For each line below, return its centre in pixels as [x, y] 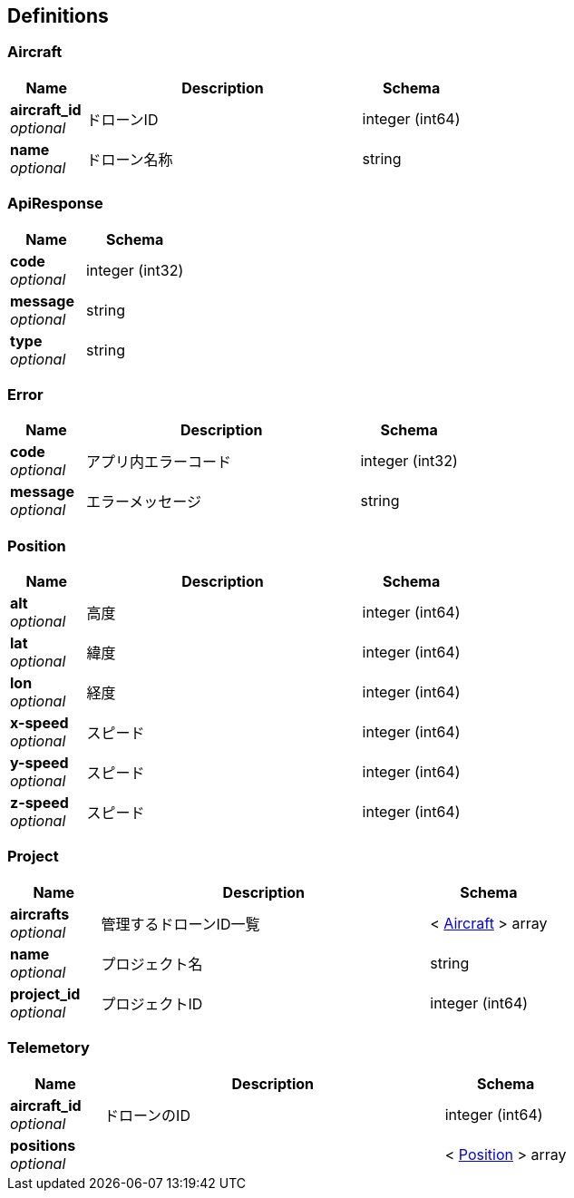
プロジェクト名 [152, 964]
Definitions [58, 16]
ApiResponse [55, 204]
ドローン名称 [130, 159]
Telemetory [49, 1048]
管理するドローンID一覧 [180, 924]
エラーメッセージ [143, 502]
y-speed [39, 763]
